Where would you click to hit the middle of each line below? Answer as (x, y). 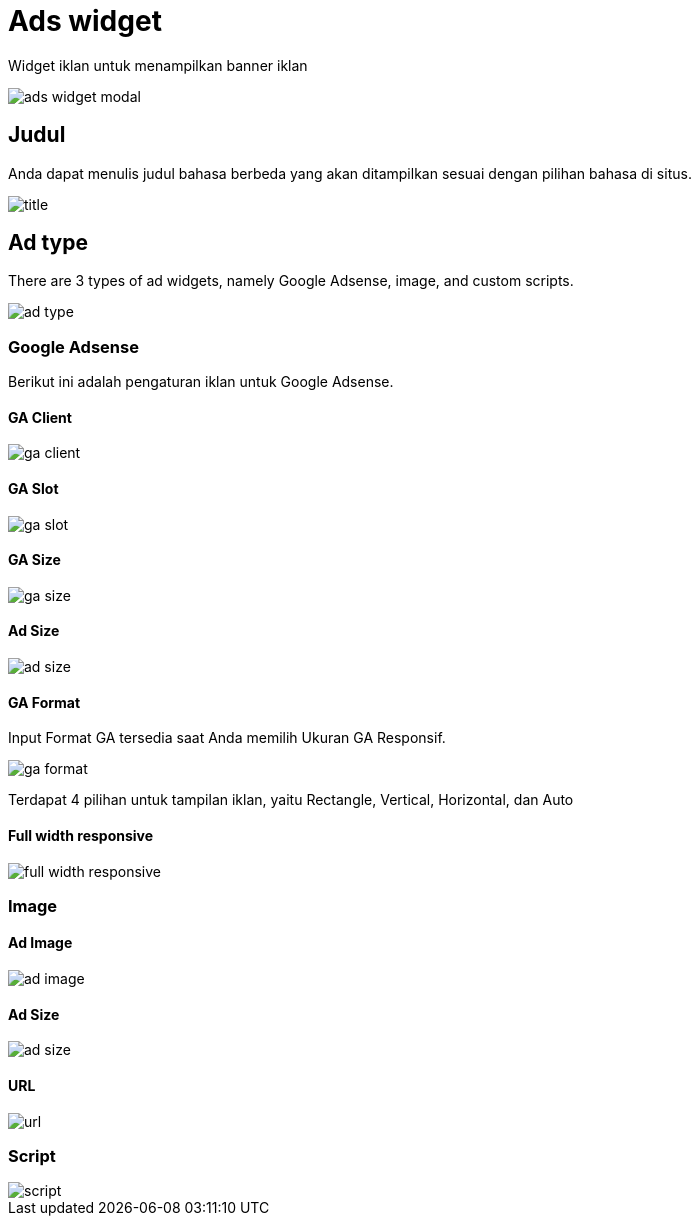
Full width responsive (81, 835)
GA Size (34, 560)
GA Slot (33, 489)
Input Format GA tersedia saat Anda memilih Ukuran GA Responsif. (227, 738)
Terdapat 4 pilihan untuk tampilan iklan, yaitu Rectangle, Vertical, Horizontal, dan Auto (291, 800)
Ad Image (40, 943)
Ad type (48, 243)
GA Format (44, 702)
